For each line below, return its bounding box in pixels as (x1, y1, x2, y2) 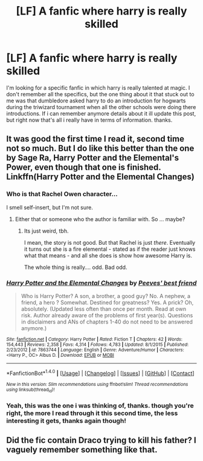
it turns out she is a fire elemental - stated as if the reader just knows (24, 245, 196, 253)
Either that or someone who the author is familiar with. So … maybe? (14, 215, 185, 222)
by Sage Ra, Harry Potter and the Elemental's (6, 153, 179, 163)
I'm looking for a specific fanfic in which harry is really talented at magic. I (6, 84, 190, 91)
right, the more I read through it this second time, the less (6, 409, 178, 417)
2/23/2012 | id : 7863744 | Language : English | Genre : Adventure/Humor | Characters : (6, 347, 184, 353)
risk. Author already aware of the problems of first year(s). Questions (21, 311, 193, 319)
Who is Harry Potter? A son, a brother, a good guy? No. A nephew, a (21, 292, 191, 299)
